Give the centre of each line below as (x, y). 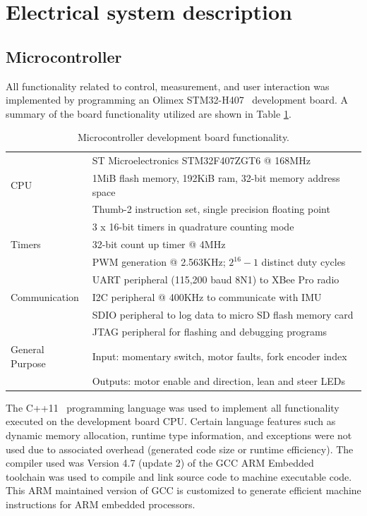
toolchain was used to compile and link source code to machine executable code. (179, 476)
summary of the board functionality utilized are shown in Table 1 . (149, 113)
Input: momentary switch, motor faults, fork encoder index (219, 356)
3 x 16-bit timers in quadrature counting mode (193, 227)
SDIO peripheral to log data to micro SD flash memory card (223, 314)
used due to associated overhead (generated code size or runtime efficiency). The (180, 449)
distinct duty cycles (303, 262)
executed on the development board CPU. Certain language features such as (171, 421)
